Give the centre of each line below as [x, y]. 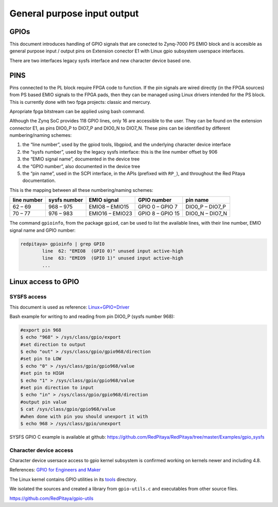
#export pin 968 [41, 330]
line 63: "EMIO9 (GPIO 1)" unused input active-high [113, 258]
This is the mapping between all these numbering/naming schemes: [82, 190]
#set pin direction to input [57, 388]
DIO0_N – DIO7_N [206, 213]
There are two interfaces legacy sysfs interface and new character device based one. [100, 60]
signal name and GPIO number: [42, 230]
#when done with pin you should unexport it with [84, 416]
